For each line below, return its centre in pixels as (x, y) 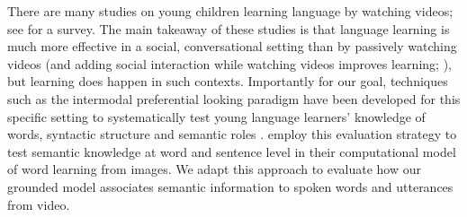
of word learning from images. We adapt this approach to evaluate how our (215, 169)
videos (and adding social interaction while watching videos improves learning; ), (229, 63)
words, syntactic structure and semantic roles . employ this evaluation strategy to (232, 134)
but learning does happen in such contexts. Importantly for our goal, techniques (228, 81)
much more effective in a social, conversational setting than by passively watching (232, 46)
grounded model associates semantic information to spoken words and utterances (230, 186)
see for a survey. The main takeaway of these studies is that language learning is (229, 28)
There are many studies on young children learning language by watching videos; (230, 11)
